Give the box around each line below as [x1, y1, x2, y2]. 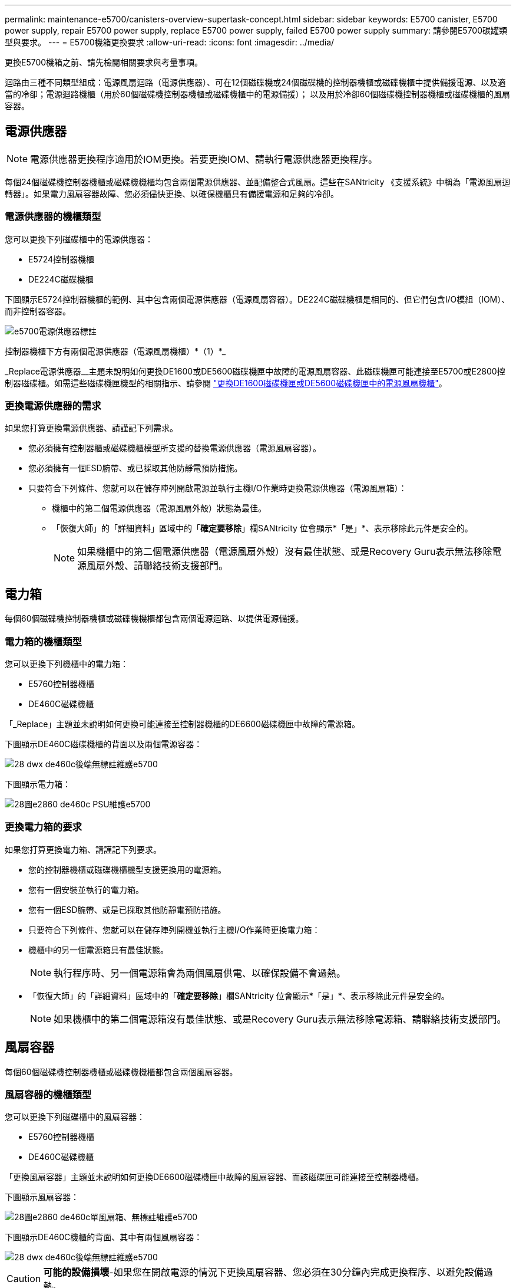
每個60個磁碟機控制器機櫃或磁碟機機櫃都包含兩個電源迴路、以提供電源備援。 [5, 613, 304, 624]
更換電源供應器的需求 [5, 399, 101, 412]
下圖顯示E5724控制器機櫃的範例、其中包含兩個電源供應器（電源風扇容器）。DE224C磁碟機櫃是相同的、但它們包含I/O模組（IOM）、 [5, 294, 510, 304]
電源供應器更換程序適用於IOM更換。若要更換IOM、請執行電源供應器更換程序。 [30, 153, 378, 165]
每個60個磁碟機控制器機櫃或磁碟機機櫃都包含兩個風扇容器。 [5, 1066, 238, 1077]
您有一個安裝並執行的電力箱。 [28, 884, 144, 895]
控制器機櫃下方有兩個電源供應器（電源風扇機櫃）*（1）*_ [5, 346, 226, 356]
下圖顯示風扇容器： [5, 1192, 79, 1202]
